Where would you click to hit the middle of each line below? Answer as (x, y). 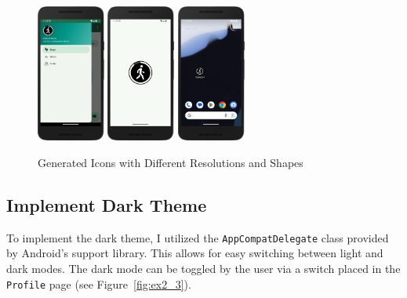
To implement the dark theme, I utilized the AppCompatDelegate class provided (198, 237)
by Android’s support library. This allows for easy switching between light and (195, 253)
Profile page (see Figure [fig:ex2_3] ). (99, 283)
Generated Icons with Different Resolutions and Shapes (171, 162)
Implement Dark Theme (107, 204)
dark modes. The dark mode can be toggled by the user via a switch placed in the (203, 268)
